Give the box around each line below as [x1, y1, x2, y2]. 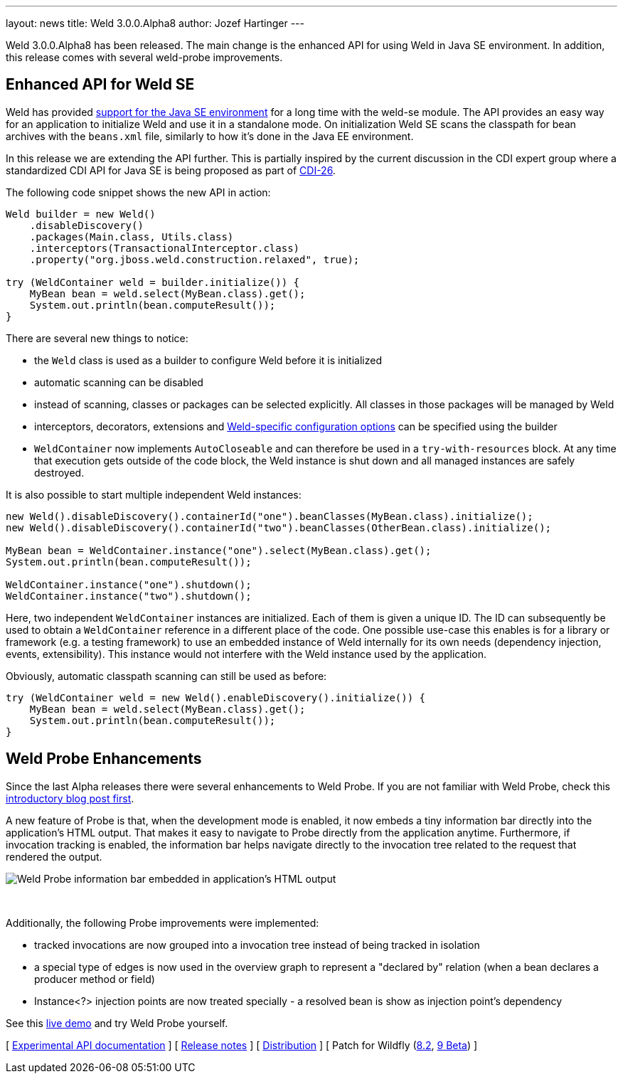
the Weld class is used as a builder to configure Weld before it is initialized [34, 354, 382, 366]
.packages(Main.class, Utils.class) [29, 230, 234, 243]
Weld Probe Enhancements [6, 750, 202, 768]
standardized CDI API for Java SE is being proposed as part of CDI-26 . [6, 164, 336, 176]
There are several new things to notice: [6, 331, 188, 344]
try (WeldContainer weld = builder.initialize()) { [6, 276, 300, 288]
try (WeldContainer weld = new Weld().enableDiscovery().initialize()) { [6, 691, 426, 703]
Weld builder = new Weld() [6, 208, 156, 220]
